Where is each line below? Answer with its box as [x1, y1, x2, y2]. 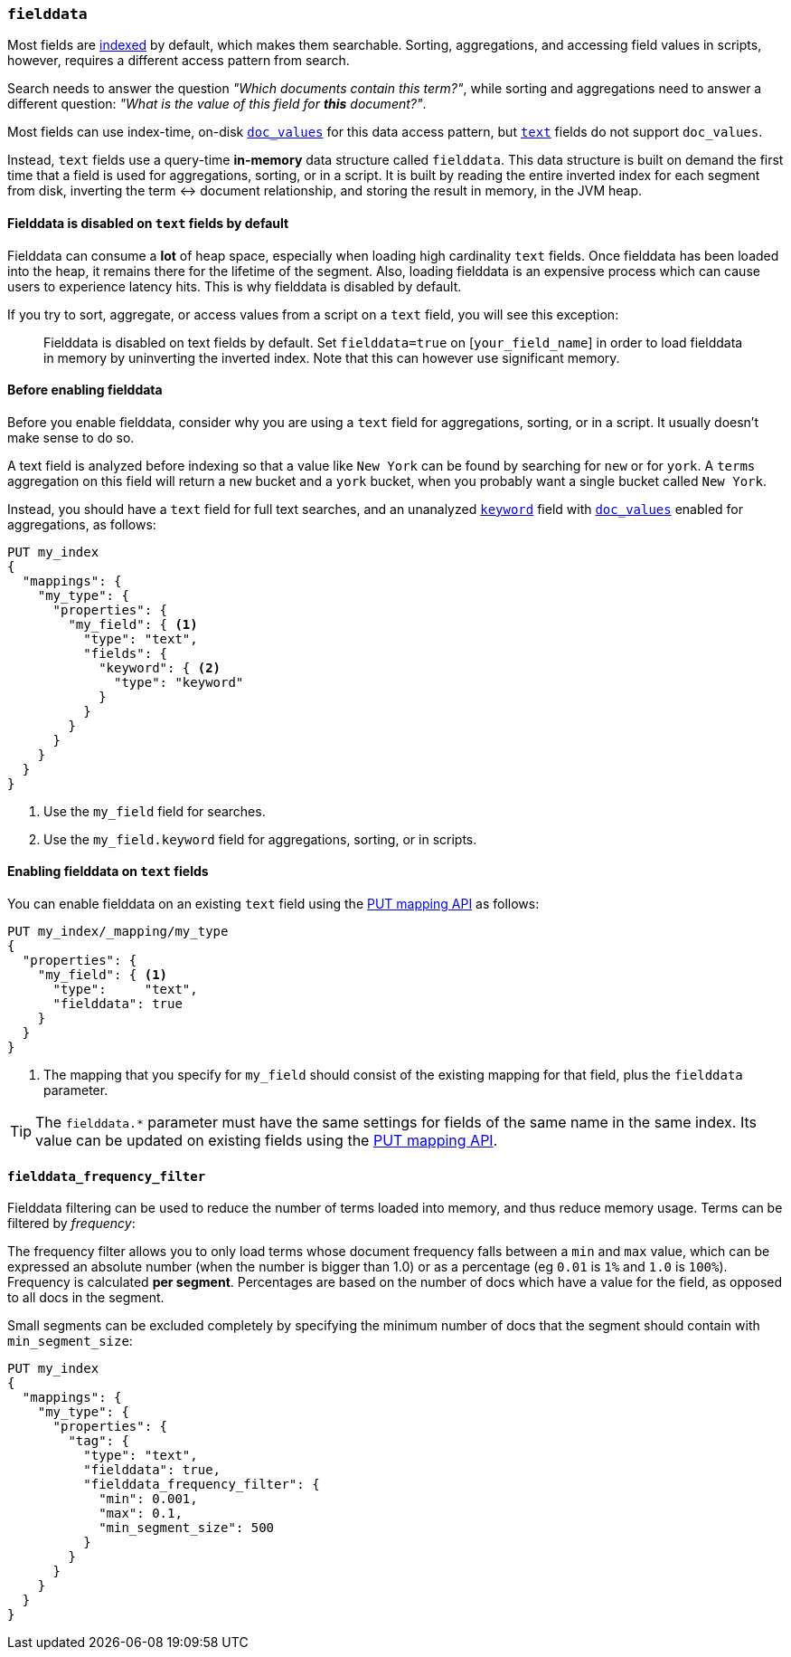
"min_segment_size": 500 [99, 1520, 275, 1536]
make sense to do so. [7, 429, 135, 445]
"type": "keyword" [114, 674, 244, 690]
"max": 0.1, [99, 1506, 183, 1521]
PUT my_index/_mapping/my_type [7, 924, 229, 939]
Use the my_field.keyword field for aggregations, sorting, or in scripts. [43, 831, 477, 847]
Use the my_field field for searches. [43, 803, 266, 819]
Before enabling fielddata [7, 382, 163, 398]
